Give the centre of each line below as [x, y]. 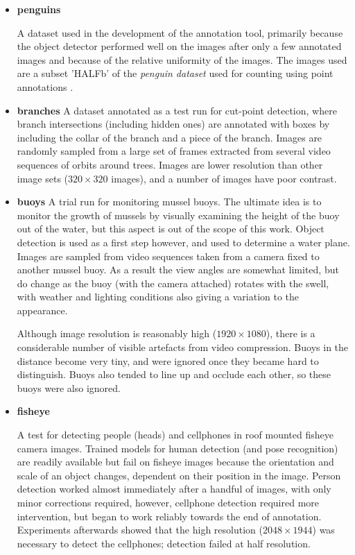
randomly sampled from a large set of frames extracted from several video [174, 151]
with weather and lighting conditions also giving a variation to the [158, 297]
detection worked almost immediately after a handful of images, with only [174, 489]
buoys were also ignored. [69, 387]
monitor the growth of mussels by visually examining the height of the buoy [178, 215]
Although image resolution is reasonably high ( [117, 333]
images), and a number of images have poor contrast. [224, 178]
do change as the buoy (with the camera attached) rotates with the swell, [173, 283]
